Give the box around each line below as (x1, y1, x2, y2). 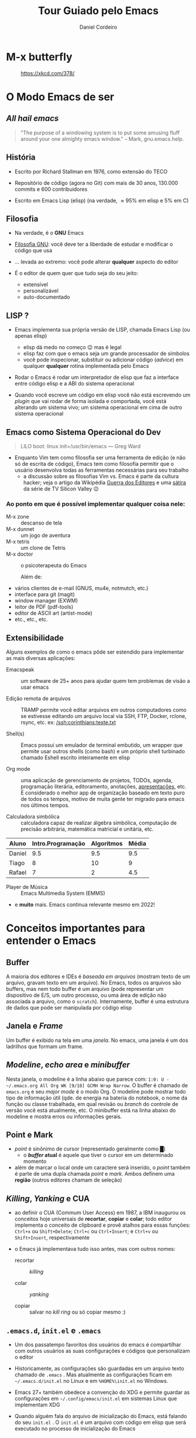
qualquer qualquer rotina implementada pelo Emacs (23, 363, 149, 370)
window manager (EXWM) (14, 597, 78, 604)
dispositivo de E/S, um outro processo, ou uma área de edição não (6, 992, 167, 999)
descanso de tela (20, 519, 63, 526)
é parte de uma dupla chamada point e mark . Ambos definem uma (14, 1170, 175, 1178)
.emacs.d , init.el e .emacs (6, 1325, 101, 1335)
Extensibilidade (6, 632, 64, 643)
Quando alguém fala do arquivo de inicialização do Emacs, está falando (14, 1413, 187, 1420)
